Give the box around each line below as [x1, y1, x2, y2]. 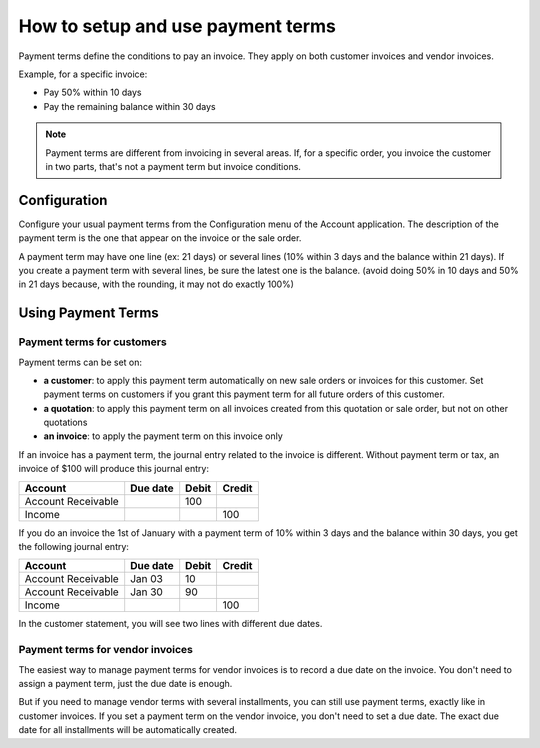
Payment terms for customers [18, 335, 167, 349]
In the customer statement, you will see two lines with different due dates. [18, 618, 323, 630]
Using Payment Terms [18, 305, 159, 322]
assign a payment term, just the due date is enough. [18, 677, 233, 689]
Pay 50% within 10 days [43, 86, 142, 99]
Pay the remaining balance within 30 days [43, 100, 216, 112]
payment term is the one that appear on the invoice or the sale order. [18, 232, 302, 244]
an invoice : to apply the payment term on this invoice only [43, 430, 284, 442]
